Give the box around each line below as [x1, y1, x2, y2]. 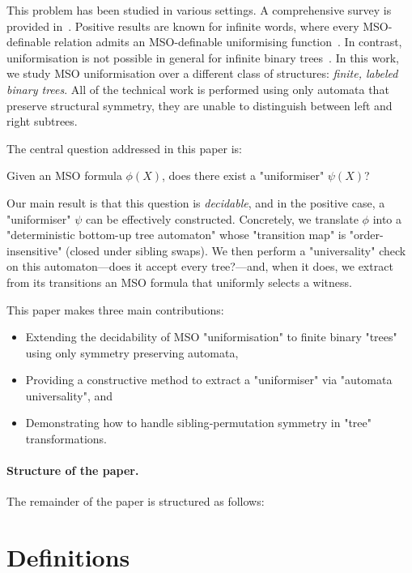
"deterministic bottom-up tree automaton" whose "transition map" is [6, 226, 346, 243]
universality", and [25, 387, 113, 404]
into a [372, 210, 402, 227]
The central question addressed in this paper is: [6, 139, 243, 156]
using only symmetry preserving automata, [25, 344, 239, 361]
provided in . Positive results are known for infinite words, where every [6, 17, 359, 34]
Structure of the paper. [6, 462, 139, 479]
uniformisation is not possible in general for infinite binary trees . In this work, [6, 49, 399, 66]
